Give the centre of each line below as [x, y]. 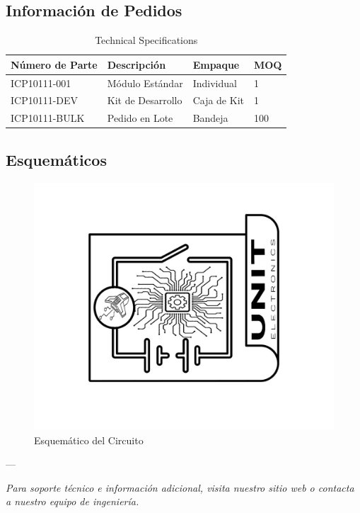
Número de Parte [54, 64]
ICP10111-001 [41, 83]
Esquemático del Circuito [89, 440]
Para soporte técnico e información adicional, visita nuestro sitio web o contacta [180, 487]
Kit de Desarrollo [145, 100]
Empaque [216, 64]
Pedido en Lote [140, 118]
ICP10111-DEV [45, 100]
